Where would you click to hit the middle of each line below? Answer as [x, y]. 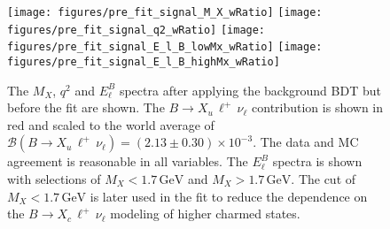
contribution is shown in [318, 107]
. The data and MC [306, 142]
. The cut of [324, 179]
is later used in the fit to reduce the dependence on [229, 196]
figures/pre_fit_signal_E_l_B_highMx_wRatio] [144, 61]
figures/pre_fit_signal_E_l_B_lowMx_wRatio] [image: [165, 47]
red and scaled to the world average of [111, 124]
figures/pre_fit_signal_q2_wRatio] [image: [136, 30]
